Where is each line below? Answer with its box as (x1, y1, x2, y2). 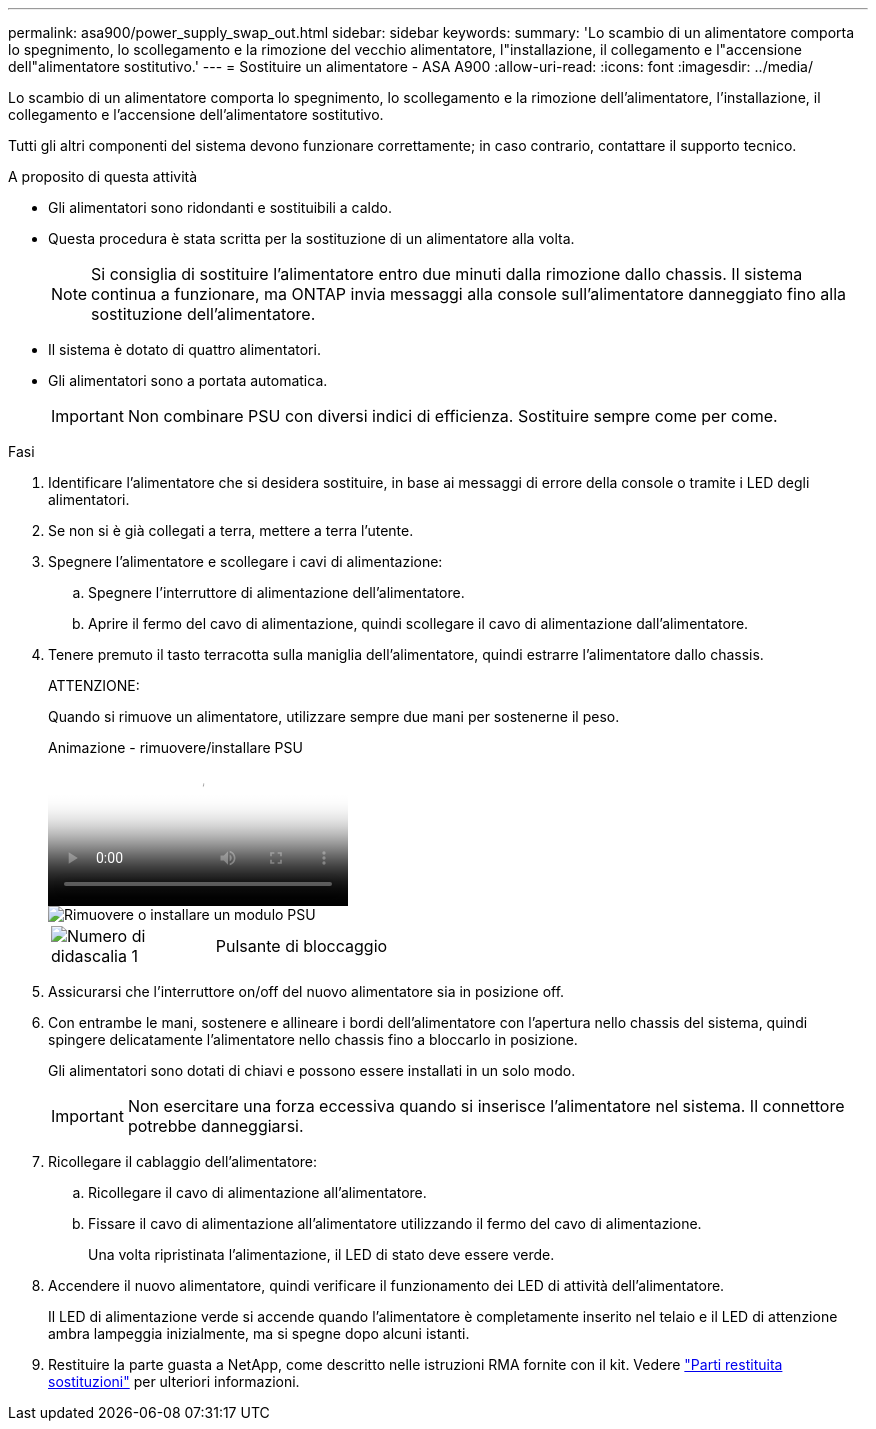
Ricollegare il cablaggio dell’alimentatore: (48, 1153, 318, 1170)
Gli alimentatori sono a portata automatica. (48, 372, 328, 389)
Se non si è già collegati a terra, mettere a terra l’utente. (48, 522, 414, 539)
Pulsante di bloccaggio (215, 936, 388, 956)
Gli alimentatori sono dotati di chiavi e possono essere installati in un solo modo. (48, 1062, 576, 1079)
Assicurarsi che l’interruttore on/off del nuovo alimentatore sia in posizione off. (48, 983, 565, 1000)
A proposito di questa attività (8, 168, 198, 185)
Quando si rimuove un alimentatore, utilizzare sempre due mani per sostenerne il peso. (48, 708, 620, 725)
